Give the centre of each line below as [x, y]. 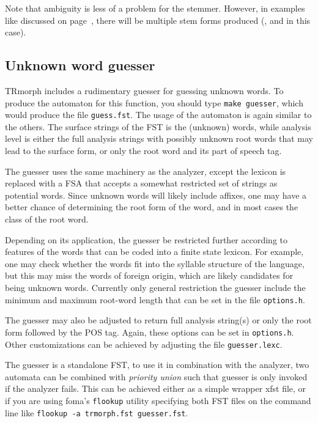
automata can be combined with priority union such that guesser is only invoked [156, 376]
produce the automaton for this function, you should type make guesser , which [154, 102]
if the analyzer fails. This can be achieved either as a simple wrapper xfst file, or [156, 388]
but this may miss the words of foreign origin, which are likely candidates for [149, 275]
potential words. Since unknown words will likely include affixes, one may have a [156, 195]
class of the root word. [47, 219]
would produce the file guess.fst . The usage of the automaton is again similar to [158, 115]
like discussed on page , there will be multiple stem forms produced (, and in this [158, 20]
